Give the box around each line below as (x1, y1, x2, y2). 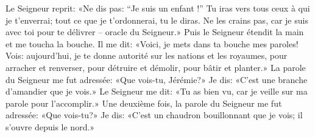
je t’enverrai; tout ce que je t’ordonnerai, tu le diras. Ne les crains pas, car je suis (5, 13, 308, 26)
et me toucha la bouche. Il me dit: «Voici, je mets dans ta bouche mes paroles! (5, 37, 299, 50)
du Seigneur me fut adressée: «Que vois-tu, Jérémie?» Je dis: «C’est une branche (5, 73, 308, 85)
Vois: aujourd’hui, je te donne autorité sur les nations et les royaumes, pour (5, 49, 288, 62)
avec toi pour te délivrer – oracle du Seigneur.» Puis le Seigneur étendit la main (5, 25, 304, 38)
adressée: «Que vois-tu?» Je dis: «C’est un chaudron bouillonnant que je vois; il (5, 109, 303, 121)
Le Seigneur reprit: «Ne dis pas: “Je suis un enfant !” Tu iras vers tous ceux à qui (5, 2, 310, 14)
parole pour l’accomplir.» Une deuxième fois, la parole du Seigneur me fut (5, 96, 282, 109)
